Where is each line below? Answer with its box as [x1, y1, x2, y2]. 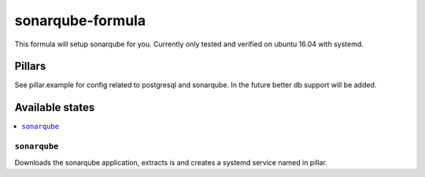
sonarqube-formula [14, 12, 146, 29]
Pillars [14, 60, 46, 73]
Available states [14, 101, 95, 114]
